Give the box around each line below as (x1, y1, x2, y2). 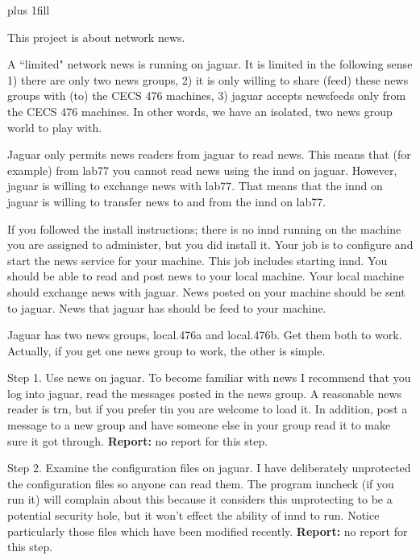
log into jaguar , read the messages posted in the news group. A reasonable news (7, 384, 402, 401)
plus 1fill (7, 2, 50, 18)
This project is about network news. (7, 28, 185, 45)
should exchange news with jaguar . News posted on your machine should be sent (7, 283, 405, 300)
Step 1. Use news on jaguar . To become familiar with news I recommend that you (7, 369, 411, 386)
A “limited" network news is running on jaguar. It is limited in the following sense (7, 56, 413, 73)
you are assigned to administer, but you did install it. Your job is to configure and (7, 236, 414, 253)
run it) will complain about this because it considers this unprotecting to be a (7, 491, 393, 508)
